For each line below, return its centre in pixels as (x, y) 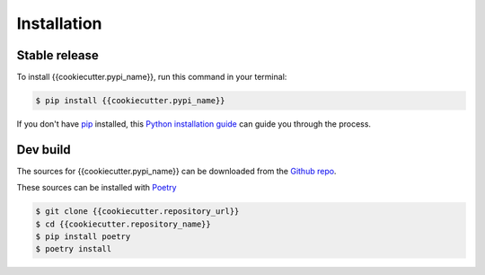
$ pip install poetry (83, 237)
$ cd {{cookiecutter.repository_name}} (123, 224)
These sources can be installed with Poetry (97, 188)
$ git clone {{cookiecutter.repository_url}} (137, 212)
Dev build (44, 150)
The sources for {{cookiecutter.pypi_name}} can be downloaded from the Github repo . (176, 171)
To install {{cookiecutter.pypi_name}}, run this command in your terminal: (152, 77)
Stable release (57, 55)
